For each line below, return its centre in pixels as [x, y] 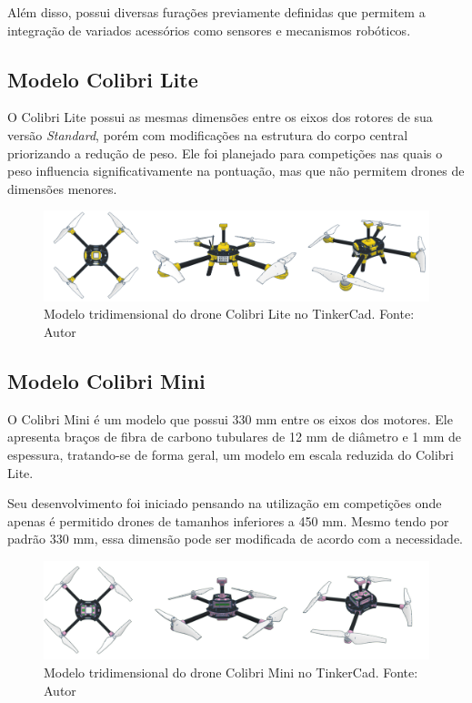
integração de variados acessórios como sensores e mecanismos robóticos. [209, 30]
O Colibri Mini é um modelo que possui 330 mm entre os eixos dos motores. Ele [230, 418]
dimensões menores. [62, 188]
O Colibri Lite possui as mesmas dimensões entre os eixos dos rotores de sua [220, 117]
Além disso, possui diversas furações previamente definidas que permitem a [216, 12]
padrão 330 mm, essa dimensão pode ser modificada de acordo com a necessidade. [236, 539]
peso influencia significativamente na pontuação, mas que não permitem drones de [236, 171]
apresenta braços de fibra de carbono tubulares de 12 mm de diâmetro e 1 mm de [234, 437]
